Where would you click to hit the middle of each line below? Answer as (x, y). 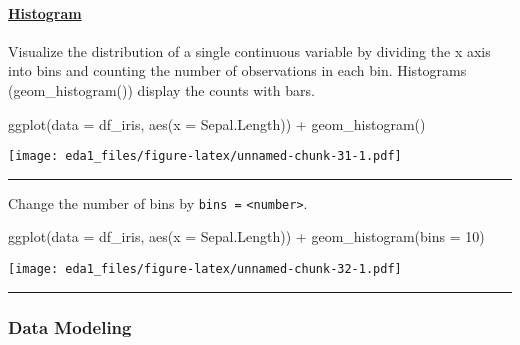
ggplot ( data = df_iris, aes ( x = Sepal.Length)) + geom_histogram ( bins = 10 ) (246, 236)
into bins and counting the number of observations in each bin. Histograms (237, 70)
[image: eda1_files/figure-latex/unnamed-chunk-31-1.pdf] (205, 156)
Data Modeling (70, 326)
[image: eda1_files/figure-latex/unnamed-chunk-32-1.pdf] (205, 269)
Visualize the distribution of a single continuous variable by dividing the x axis (249, 50)
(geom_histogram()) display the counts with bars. (161, 89)
